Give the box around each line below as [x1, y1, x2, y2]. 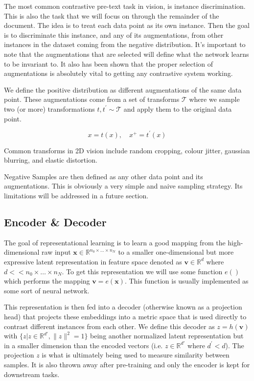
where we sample [189, 94, 240, 104]
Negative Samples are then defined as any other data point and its [4, 171, 203, 181]
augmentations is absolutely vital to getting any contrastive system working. [4, 68, 233, 78]
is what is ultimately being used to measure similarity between [42, 350, 230, 360]
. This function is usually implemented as [124, 276, 249, 286]
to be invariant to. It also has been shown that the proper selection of [4, 58, 213, 69]
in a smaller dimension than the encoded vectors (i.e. [4, 340, 163, 350]
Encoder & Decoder [4, 214, 107, 229]
